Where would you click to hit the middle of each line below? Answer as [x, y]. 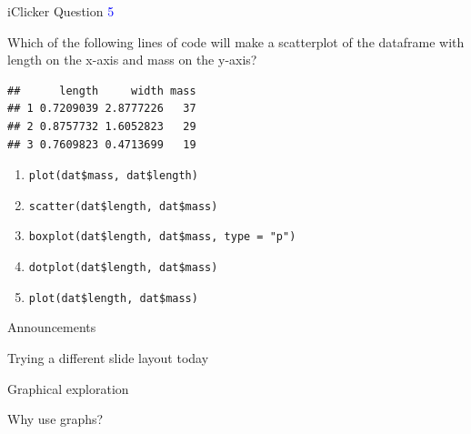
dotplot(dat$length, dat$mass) [123, 268]
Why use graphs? [55, 419]
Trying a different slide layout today [108, 358]
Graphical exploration [68, 388]
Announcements [52, 327]
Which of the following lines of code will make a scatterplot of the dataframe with [236, 41]
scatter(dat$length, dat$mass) [123, 206]
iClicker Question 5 [61, 11]
